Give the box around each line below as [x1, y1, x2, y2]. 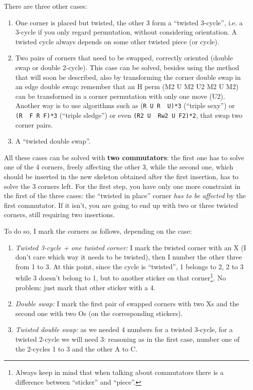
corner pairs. [15, 119, 53, 130]
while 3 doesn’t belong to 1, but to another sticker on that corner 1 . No [15, 271, 226, 283]
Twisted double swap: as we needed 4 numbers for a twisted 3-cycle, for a [15, 324, 233, 334]
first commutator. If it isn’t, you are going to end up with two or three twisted [4, 200, 238, 210]
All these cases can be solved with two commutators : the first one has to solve [4, 152, 244, 162]
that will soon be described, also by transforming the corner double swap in [15, 72, 241, 82]
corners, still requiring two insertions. [4, 209, 115, 220]
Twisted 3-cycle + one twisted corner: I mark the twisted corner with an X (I [15, 242, 246, 252]
